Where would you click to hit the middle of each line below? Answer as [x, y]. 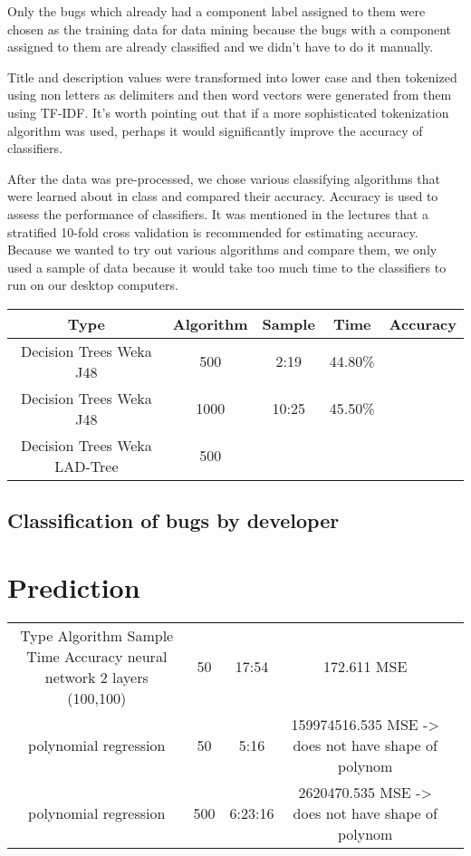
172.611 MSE [365, 667]
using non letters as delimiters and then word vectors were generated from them [230, 95]
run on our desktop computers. [93, 285]
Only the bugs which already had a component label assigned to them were [216, 11]
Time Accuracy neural [97, 656]
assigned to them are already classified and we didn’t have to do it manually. [221, 47]
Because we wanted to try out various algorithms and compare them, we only [222, 250]
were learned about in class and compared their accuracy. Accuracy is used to [223, 196]
